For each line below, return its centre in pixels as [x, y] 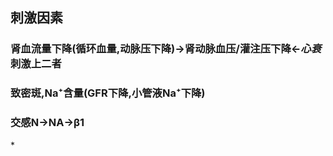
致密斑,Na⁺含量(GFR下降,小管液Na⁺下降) [108, 93]
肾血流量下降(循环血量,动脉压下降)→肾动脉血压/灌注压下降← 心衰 [166, 49]
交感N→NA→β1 [47, 123]
